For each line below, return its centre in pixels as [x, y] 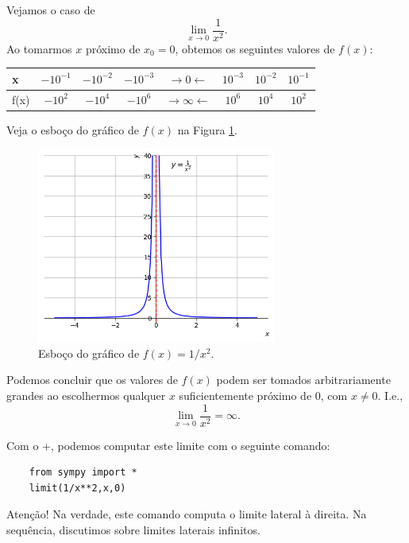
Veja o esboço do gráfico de [73, 129]
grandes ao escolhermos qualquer [86, 396]
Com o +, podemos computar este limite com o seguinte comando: [168, 445]
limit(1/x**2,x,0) [77, 488]
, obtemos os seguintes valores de [255, 48]
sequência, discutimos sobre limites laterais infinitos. [133, 530]
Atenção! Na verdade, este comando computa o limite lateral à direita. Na [187, 514]
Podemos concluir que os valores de [92, 380]
